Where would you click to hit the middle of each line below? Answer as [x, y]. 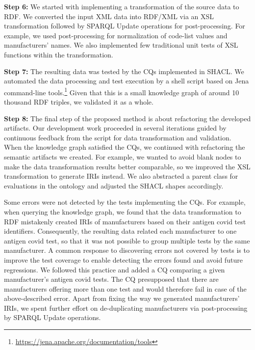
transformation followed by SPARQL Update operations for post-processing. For [125, 26]
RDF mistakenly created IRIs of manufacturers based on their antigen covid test [125, 221]
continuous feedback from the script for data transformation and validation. [118, 137]
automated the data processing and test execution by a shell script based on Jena [127, 81]
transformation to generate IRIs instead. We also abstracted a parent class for [121, 176]
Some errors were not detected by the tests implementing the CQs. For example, [125, 202]
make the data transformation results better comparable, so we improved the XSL [127, 166]
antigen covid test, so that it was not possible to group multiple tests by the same [127, 240]
